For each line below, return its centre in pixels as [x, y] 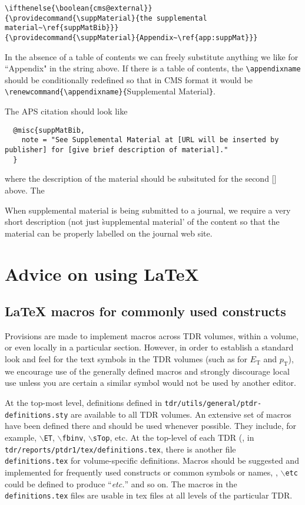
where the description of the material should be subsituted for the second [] [141, 178]
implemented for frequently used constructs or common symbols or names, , [141, 472]
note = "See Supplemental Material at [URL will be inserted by [150, 140]
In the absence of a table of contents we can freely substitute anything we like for [152, 56]
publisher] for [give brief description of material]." [117, 150]
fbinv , [74, 437]
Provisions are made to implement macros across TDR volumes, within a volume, [152, 335]
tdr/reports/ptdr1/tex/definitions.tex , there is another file [120, 449]
